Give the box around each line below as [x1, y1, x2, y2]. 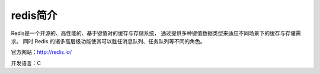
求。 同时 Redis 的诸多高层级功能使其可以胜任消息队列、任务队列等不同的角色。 [11, 37, 206, 44]
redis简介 [11, 9, 57, 22]
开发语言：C [11, 59, 41, 66]
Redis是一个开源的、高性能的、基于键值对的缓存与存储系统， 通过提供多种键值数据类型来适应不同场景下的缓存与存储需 [11, 30, 302, 37]
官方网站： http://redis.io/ [11, 49, 72, 56]
